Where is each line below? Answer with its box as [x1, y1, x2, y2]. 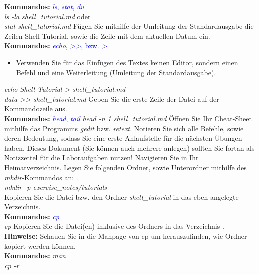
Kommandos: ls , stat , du [4, 1, 84, 11]
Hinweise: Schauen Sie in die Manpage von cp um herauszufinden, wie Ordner [4, 231, 247, 241]
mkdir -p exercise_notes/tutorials [4, 182, 107, 192]
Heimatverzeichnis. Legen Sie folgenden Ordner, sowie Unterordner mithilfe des [4, 162, 247, 172]
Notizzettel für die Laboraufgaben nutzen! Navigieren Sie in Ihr [4, 152, 199, 163]
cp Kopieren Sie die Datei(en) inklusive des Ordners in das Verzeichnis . [4, 221, 224, 231]
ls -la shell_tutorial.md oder [4, 11, 91, 21]
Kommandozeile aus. [4, 103, 67, 114]
